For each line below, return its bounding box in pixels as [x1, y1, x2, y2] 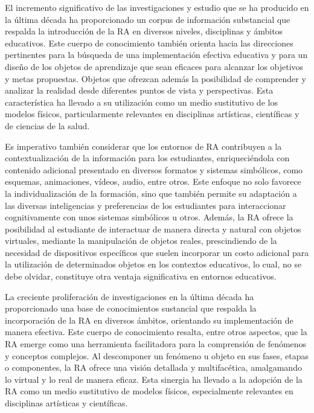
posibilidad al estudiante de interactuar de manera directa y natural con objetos [5, 222, 301, 235]
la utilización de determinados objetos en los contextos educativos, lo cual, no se [5, 258, 302, 271]
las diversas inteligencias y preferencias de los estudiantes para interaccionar [5, 199, 286, 211]
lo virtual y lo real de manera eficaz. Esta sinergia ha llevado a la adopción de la [5, 373, 303, 385]
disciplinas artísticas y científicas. [5, 397, 128, 409]
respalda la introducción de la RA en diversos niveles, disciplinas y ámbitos [5, 25, 283, 37]
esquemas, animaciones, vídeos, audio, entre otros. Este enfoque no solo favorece [5, 175, 301, 188]
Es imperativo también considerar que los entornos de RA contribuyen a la [5, 139, 282, 152]
